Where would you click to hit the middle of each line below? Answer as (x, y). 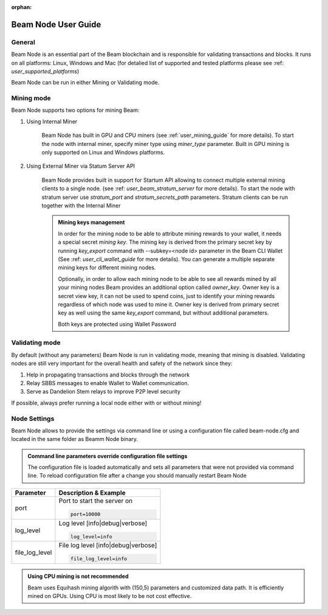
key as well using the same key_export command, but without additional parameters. (163, 313)
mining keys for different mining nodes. (107, 268)
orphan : (22, 7)
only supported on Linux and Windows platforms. (103, 153)
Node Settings (33, 419)
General (23, 42)
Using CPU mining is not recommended (78, 576)
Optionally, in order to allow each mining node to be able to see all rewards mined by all (167, 279)
